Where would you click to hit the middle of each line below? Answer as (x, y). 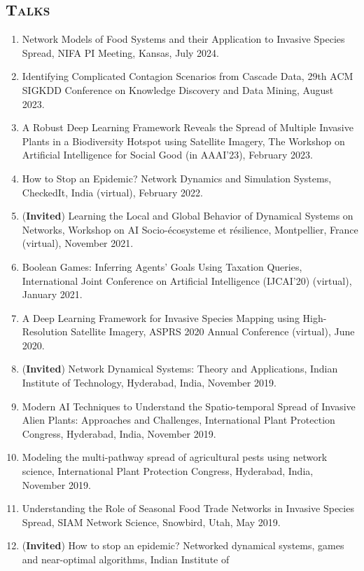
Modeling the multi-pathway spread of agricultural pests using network (175, 457)
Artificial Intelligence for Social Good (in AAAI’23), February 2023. (167, 155)
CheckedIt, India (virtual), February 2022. (112, 192)
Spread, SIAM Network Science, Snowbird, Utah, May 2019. (151, 522)
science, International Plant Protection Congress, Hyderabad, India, (168, 471)
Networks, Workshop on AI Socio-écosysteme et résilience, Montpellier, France (190, 229)
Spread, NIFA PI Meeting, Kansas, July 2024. (120, 52)
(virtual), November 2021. (78, 243)
